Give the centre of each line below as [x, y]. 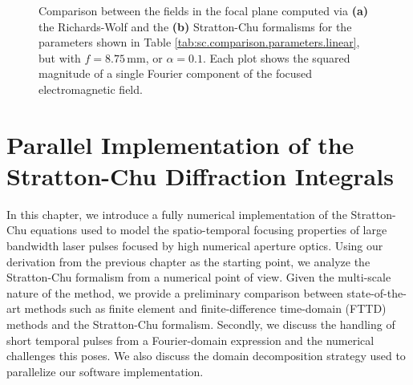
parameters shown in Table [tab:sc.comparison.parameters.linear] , [199, 42]
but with [60, 57]
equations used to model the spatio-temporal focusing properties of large [209, 230]
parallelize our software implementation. [105, 371]
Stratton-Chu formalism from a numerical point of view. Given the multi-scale [199, 277]
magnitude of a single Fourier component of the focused [176, 73]
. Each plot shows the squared [276, 57]
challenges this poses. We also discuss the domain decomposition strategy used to [206, 356]
